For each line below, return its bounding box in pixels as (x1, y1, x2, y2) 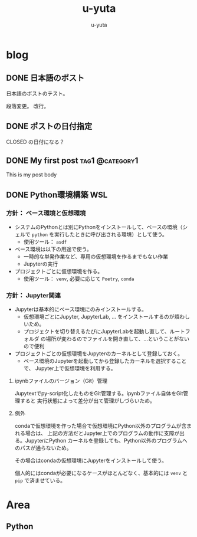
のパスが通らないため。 (14, 444, 72, 451)
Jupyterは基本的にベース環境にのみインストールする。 (14, 306, 147, 313)
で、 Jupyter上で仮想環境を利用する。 (23, 365, 116, 372)
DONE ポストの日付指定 (6, 122, 93, 132)
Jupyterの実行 (23, 260, 58, 267)
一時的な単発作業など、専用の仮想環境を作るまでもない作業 (23, 253, 168, 260)
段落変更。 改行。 (6, 102, 49, 109)
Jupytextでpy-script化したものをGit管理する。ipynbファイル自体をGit (14, 390, 183, 397)
